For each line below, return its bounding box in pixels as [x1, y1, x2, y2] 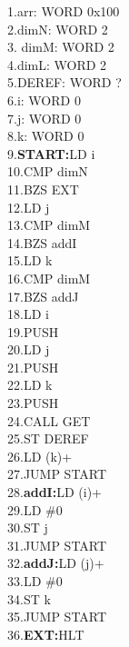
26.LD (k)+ [7, 446, 73, 465]
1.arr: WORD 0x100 [7, 2, 120, 20]
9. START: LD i [7, 144, 95, 163]
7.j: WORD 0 [7, 108, 82, 127]
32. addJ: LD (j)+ [7, 553, 104, 572]
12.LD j [7, 197, 50, 216]
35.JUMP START [7, 607, 107, 626]
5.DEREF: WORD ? [7, 73, 122, 92]
